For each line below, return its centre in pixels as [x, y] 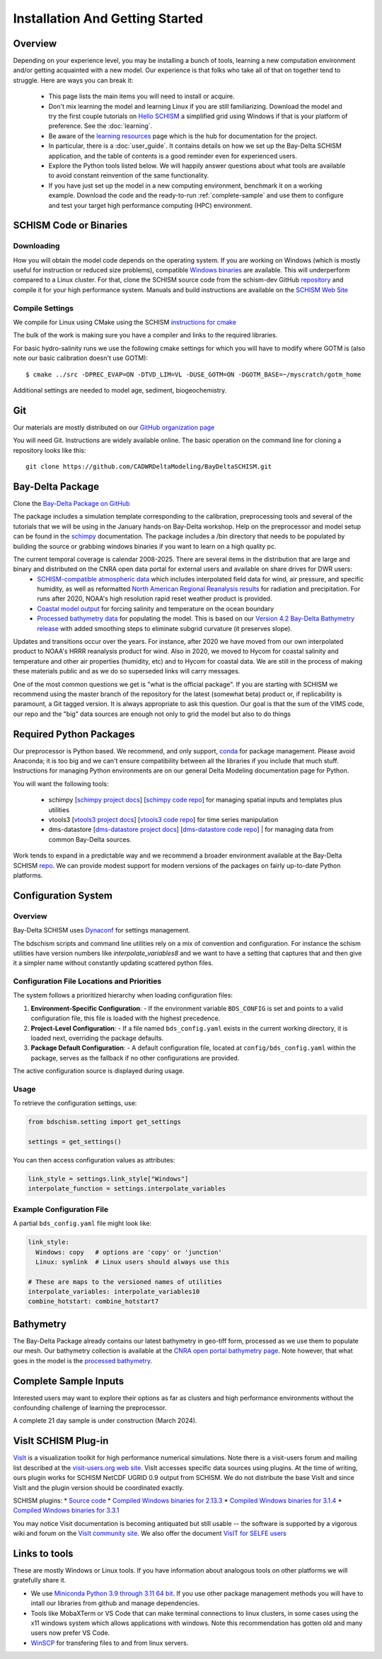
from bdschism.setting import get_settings [105, 1122]
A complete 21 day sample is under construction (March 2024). [105, 1421]
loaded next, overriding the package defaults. [97, 1038]
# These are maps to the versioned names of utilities [125, 1282]
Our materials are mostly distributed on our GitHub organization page [114, 427]
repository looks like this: [50, 450]
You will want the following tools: [61, 784]
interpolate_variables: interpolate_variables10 [114, 1292]
